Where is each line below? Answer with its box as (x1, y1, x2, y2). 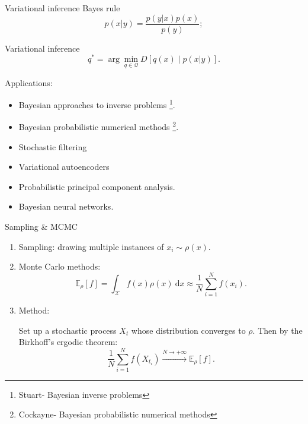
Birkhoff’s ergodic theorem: (18, 336, 118, 348)
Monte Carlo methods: (18, 260, 101, 273)
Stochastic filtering (18, 140, 87, 153)
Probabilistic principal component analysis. (18, 180, 175, 192)
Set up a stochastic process (18, 324, 117, 336)
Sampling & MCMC (5, 220, 78, 233)
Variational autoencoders (18, 160, 110, 173)
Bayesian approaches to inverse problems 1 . (18, 97, 175, 110)
